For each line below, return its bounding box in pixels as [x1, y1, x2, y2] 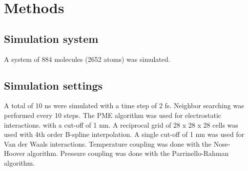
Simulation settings [4, 77, 103, 93]
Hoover [4, 148, 25, 158]
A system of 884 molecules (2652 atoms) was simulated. [4, 54, 170, 64]
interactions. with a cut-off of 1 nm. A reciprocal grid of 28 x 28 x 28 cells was [4, 119, 238, 130]
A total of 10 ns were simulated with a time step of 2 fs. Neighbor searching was [4, 100, 244, 111]
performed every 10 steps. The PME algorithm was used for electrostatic [4, 110, 222, 120]
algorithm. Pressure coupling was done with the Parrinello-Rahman [27, 148, 229, 158]
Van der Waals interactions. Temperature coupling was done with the [4, 138, 212, 149]
